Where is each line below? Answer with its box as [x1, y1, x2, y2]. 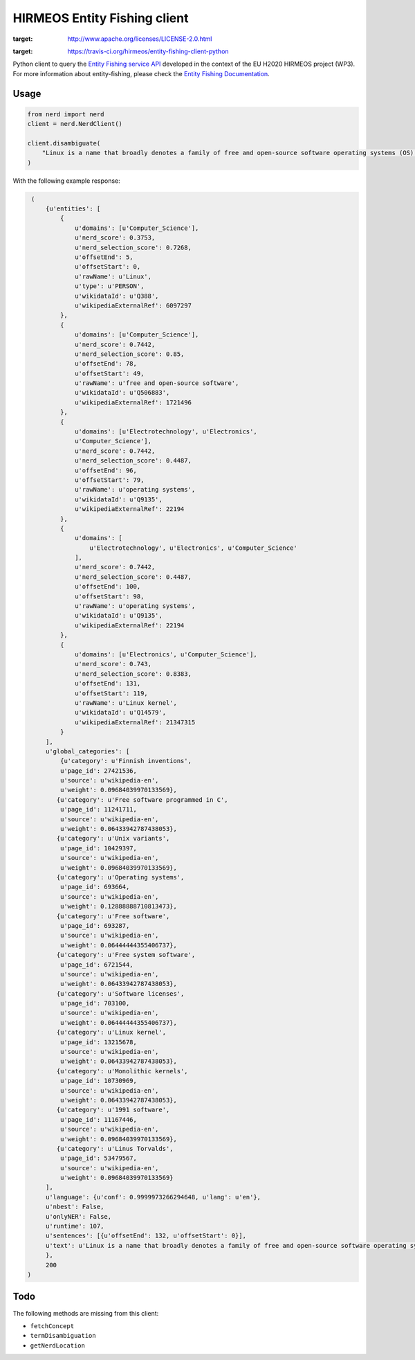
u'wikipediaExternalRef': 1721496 [75, 398, 192, 406]
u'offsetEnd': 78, [75, 360, 138, 368]
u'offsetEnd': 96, [75, 466, 138, 474]
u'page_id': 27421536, [59, 767, 138, 775]
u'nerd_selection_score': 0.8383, [75, 670, 192, 678]
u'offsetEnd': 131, [75, 679, 141, 688]
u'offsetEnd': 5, [75, 253, 134, 261]
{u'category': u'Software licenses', [56, 990, 185, 997]
